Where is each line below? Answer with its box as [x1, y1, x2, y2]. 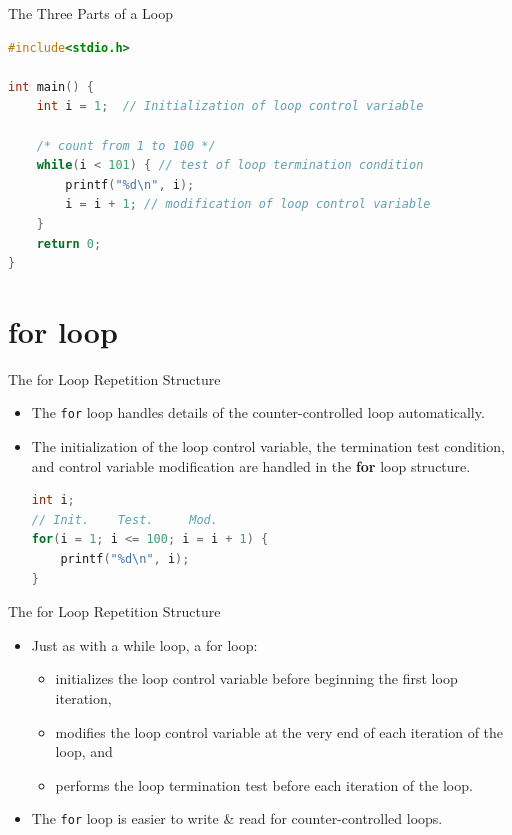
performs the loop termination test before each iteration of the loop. [55, 774, 473, 795]
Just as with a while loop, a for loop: [31, 634, 258, 655]
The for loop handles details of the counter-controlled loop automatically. [31, 402, 485, 423]
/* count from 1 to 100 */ [36, 138, 216, 153]
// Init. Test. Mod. [31, 512, 218, 527]
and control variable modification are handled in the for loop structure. [31, 455, 471, 476]
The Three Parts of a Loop [8, 3, 174, 23]
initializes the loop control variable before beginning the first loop [55, 668, 458, 689]
